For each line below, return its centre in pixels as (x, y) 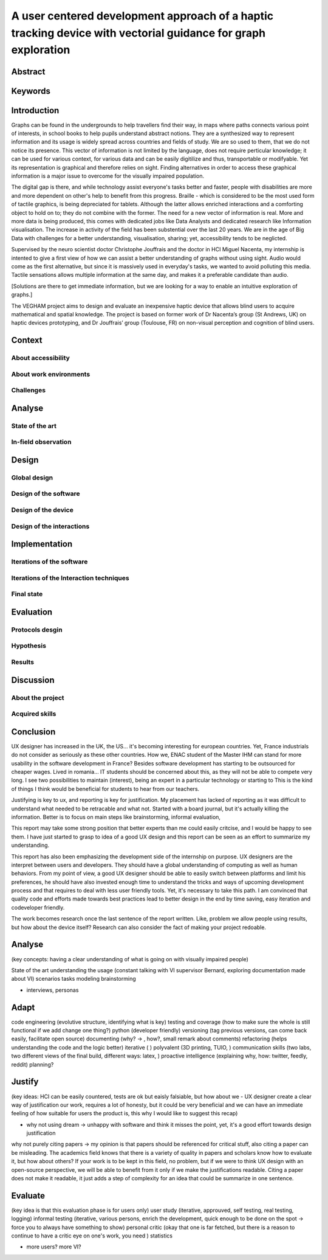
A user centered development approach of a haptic (142, 16)
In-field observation (41, 442)
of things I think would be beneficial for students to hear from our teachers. (105, 788)
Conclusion (33, 732)
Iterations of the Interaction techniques (70, 578)
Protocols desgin (37, 630)
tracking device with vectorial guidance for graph (138, 33)
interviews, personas (53, 990)
